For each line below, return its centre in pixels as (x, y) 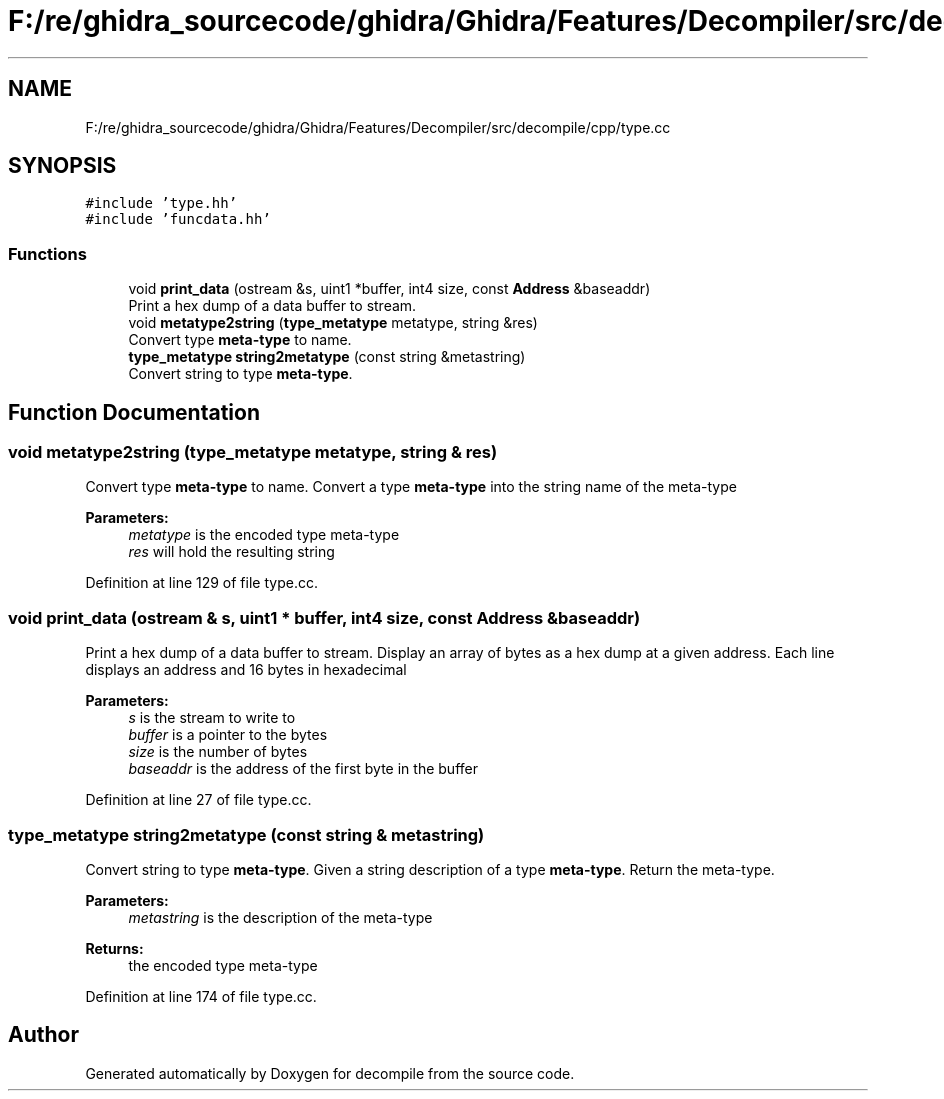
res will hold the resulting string (231, 552)
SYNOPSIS (62, 166)
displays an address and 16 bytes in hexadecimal (246, 670)
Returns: (114, 948)
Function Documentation (134, 412)
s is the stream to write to (212, 718)
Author (43, 1035)
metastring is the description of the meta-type (280, 917)
